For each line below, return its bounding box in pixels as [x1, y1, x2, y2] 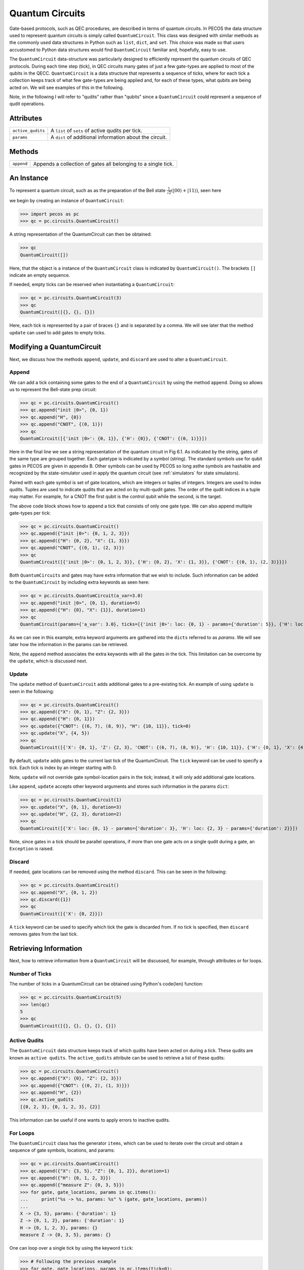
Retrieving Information [9, 944, 82, 952]
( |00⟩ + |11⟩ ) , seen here [171, 187, 221, 194]
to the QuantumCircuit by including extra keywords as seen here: [9, 579, 149, 585]
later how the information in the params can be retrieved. [9, 642, 129, 648]
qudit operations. [9, 101, 45, 107]
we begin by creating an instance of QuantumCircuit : [9, 197, 124, 203]
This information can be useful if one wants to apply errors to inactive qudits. [9, 1117, 170, 1123]
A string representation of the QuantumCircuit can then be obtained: [9, 231, 152, 237]
